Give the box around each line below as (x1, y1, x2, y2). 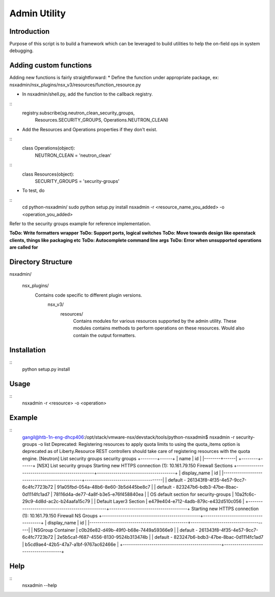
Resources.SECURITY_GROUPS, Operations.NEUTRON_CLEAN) (35, 117, 169, 123)
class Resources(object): (22, 171, 74, 177)
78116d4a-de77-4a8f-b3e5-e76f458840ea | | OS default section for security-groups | (53, 491, 234, 497)
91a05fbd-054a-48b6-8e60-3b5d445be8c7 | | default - (57, 484, 175, 490)
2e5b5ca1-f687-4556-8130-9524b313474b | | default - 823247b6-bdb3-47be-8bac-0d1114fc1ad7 (57, 534, 264, 540)
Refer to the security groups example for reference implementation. (9, 221, 151, 227)
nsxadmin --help (22, 582, 57, 588)
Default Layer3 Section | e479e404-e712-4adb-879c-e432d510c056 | (96, 498, 244, 505)
